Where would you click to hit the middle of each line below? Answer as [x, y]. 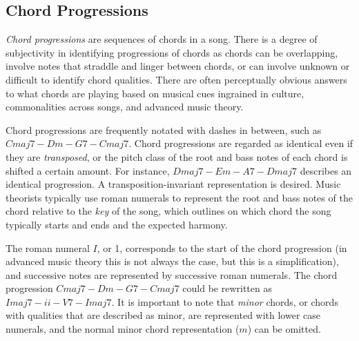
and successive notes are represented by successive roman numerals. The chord [172, 274]
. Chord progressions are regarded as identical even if [241, 143]
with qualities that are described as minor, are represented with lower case [163, 315]
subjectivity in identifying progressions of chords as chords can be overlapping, [172, 52]
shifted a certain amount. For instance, [88, 170]
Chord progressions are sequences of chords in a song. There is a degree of [162, 39]
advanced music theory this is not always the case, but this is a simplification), [172, 261]
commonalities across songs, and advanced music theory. [125, 107]
